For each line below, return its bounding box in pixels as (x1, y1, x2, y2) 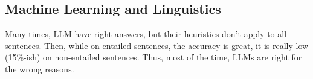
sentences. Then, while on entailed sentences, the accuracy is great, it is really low (5, 39, 309, 51)
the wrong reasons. (5, 62, 74, 75)
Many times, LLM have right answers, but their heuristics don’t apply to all (5, 28, 287, 40)
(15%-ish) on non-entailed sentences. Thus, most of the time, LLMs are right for (5, 51, 302, 63)
